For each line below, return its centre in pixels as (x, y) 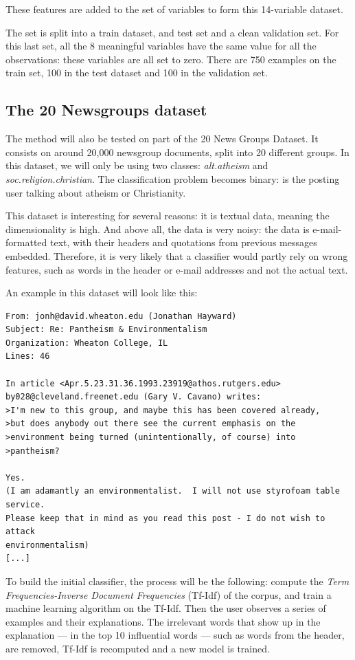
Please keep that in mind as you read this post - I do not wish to (165, 518)
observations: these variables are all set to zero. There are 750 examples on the (171, 59)
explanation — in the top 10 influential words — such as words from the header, (175, 635)
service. (25, 505)
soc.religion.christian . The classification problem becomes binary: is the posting (173, 178)
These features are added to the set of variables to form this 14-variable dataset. (174, 9)
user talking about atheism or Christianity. (96, 192)
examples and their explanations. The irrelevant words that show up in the (163, 621)
